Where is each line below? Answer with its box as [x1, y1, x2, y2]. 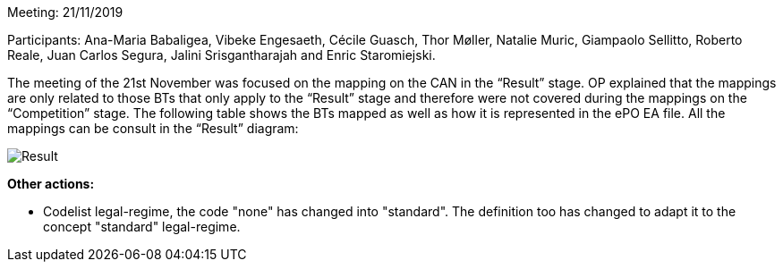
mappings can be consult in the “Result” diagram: [7, 121, 299, 136]
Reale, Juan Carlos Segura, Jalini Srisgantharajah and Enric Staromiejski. [7, 47, 436, 63]
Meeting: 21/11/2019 [7, 4, 123, 20]
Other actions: [7, 176, 95, 191]
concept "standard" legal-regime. [43, 219, 241, 234]
